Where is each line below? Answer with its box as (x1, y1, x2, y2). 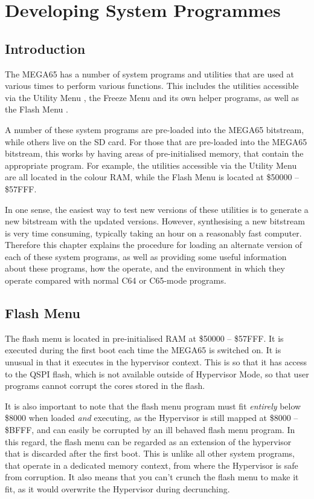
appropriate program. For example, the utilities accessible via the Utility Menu (5, 158, 297, 171)
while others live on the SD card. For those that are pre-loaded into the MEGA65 (5, 135, 307, 148)
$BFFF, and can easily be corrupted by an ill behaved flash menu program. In (5, 423, 295, 436)
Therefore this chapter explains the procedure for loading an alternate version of (5, 238, 303, 251)
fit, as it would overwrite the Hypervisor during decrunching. (5, 483, 230, 495)
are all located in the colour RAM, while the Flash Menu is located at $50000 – (5, 171, 300, 183)
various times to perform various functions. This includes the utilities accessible (5, 79, 299, 92)
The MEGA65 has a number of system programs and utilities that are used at (5, 67, 294, 80)
